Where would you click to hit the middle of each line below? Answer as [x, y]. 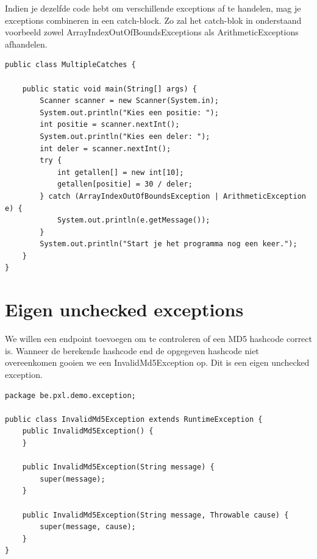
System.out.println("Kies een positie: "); [129, 112]
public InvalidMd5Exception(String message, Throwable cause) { [155, 515]
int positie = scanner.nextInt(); [110, 125]
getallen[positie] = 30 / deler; [125, 184]
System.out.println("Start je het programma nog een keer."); [169, 244]
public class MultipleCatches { [70, 65]
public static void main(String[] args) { [109, 89]
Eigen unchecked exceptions [124, 309]
